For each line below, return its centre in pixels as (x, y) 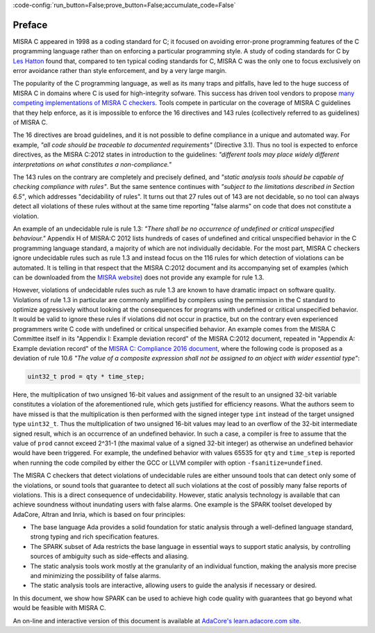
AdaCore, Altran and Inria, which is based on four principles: (99, 514)
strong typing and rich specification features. (95, 537)
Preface (30, 25)
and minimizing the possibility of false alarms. (95, 576)
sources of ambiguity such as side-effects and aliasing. (109, 557)
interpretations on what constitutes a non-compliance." (92, 164)
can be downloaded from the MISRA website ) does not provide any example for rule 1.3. (139, 277)
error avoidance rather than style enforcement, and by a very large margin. (120, 71)
